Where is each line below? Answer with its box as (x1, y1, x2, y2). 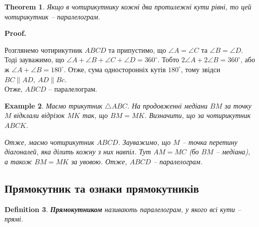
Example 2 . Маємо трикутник (4, 100, 103, 111)
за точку (225, 100, 252, 111)
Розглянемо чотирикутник (4, 44, 83, 55)
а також (4, 156, 32, 166)
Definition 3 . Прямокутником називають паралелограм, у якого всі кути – (4, 204, 242, 214)
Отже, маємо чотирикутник (4, 136, 94, 147)
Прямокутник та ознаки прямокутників (4, 180, 199, 196)
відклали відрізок (13, 110, 65, 120)
